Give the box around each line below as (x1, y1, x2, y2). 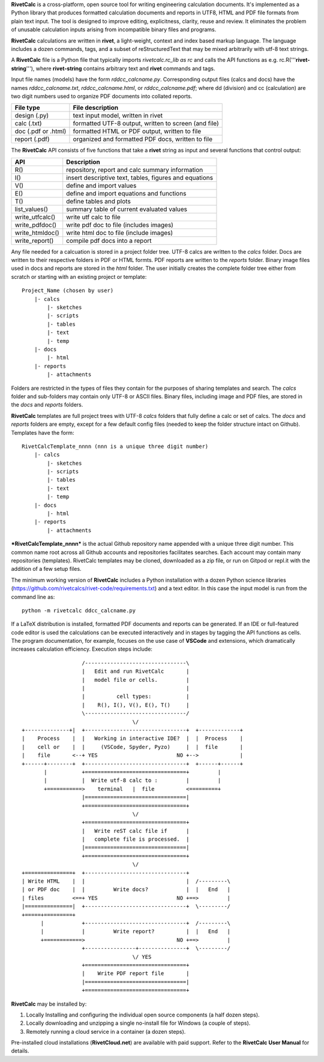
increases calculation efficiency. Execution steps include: (11, 645, 153, 653)
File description (73, 104, 119, 112)
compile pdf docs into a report (66, 236, 152, 245)
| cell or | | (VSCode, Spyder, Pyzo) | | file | (22, 744, 244, 750)
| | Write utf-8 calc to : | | (44, 777, 221, 784)
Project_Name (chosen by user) (22, 287, 114, 294)
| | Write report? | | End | (40, 928, 231, 935)
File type (14, 104, 40, 112)
